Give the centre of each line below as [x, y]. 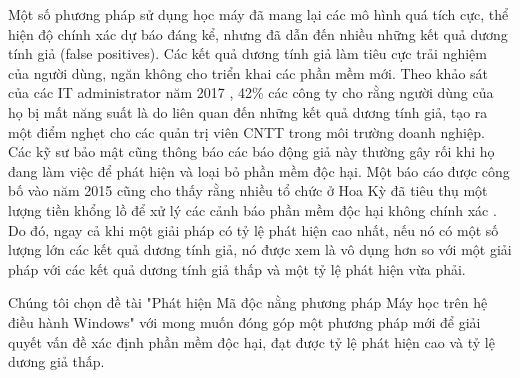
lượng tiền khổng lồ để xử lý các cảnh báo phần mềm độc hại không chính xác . [252, 209]
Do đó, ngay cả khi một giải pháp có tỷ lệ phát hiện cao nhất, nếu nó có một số [253, 229]
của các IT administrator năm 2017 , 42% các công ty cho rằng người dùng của [251, 92]
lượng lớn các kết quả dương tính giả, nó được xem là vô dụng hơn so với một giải [260, 249]
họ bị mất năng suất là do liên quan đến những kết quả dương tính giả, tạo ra [248, 111]
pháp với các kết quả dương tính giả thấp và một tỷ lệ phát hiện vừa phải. [237, 268]
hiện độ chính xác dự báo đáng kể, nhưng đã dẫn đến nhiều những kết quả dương [258, 33]
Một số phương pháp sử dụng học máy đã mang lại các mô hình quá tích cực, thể [258, 14]
